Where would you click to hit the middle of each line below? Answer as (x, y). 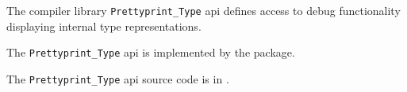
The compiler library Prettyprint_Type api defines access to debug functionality (203, 10)
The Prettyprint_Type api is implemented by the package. (151, 52)
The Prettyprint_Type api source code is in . (118, 78)
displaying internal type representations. (104, 26)
